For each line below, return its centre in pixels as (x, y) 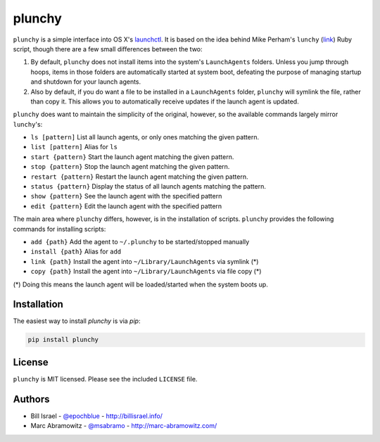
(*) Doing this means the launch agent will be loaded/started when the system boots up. (141, 284)
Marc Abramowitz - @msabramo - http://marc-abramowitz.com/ (124, 426)
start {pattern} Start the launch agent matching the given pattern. (132, 157)
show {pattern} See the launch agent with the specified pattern (126, 196)
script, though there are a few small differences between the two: (108, 49)
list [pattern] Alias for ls (74, 147)
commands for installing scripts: (59, 229)
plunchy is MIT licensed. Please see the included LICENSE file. (105, 379)
